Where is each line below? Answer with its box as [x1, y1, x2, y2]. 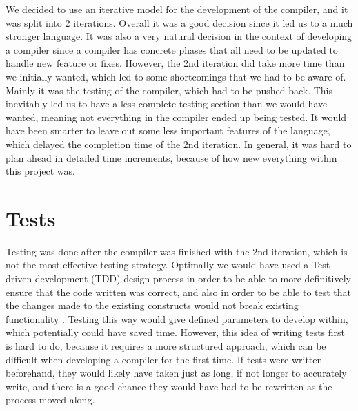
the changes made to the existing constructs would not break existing [6, 298, 299, 313]
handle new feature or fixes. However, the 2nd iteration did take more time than [6, 56, 345, 70]
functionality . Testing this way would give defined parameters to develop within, [6, 311, 348, 326]
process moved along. [6, 392, 95, 407]
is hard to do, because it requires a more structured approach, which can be [6, 339, 326, 352]
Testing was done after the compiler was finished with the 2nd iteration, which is [6, 244, 348, 258]
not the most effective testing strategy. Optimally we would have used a [6, 257, 309, 272]
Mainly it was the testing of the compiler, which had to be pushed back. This [6, 83, 333, 97]
